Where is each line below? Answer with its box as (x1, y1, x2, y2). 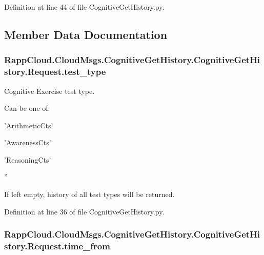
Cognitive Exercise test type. (4, 85, 95, 96)
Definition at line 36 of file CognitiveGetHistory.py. (4, 206, 165, 217)
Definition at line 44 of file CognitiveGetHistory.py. (4, 2, 165, 12)
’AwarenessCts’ (4, 137, 51, 148)
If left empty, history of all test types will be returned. (4, 189, 175, 200)
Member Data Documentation (4, 26, 168, 42)
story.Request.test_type (4, 65, 106, 78)
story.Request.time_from (4, 240, 110, 252)
